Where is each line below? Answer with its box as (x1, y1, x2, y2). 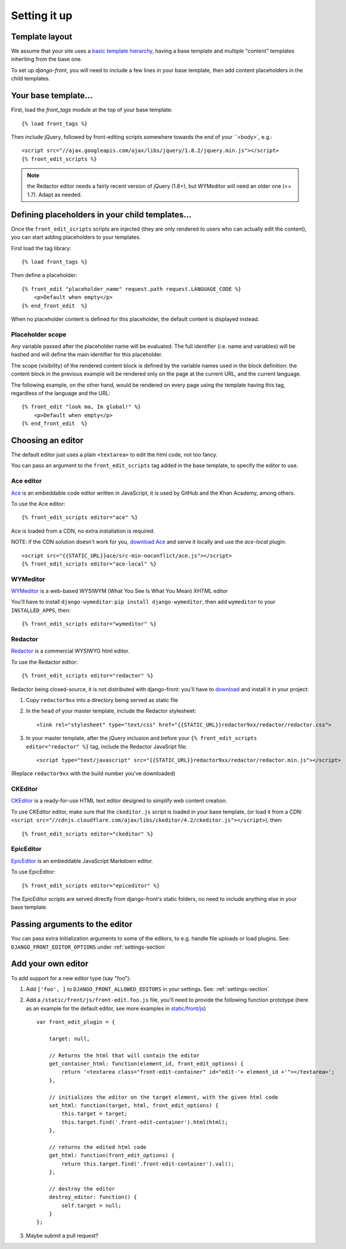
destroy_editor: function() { (48, 1194, 137, 1201)
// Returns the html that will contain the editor (48, 1052, 200, 1059)
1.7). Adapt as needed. (27, 191, 82, 198)
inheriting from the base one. (11, 55, 83, 63)
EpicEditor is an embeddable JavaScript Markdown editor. (11, 857, 154, 864)
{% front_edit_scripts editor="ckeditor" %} (21, 830, 154, 837)
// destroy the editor (48, 1185, 116, 1192)
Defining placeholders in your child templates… (11, 209, 192, 220)
